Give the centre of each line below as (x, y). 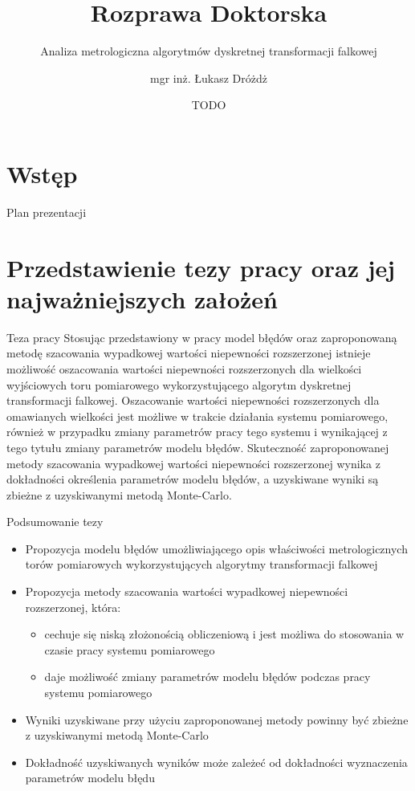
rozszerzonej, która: (73, 607)
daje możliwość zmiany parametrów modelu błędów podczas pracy (207, 677)
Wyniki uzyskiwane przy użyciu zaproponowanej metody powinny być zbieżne (217, 719)
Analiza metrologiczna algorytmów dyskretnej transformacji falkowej (209, 51)
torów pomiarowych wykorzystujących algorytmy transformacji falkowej (201, 564)
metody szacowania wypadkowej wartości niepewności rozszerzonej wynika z (193, 463)
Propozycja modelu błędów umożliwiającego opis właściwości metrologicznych (216, 548)
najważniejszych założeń (142, 298)
